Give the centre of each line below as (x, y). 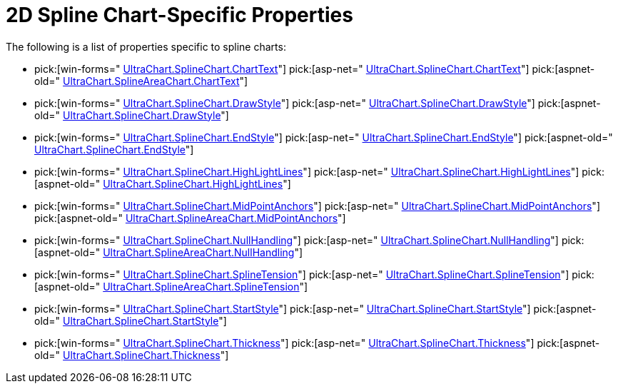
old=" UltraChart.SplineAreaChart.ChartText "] (141, 81)
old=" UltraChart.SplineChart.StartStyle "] (131, 320)
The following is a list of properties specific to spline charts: (146, 46)
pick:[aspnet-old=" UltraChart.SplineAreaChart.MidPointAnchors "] (190, 218)
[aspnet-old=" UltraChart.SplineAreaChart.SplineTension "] (171, 286)
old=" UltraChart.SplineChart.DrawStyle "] (132, 115)
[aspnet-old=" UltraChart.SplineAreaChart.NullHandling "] (169, 252)
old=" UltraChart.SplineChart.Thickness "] (132, 355)
